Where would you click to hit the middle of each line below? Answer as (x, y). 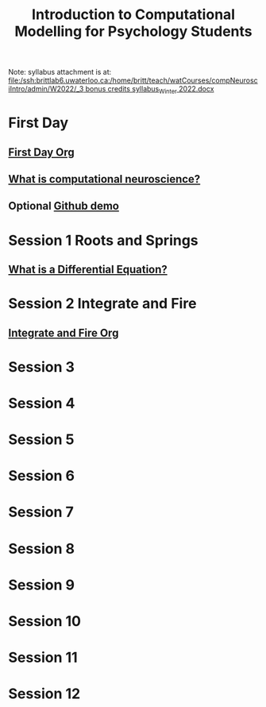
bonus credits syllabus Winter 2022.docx (150, 90)
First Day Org (42, 152)
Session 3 (42, 367)
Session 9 (42, 585)
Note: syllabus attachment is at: (60, 72)
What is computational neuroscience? (104, 179)
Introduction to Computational (133, 15)
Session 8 (42, 549)
